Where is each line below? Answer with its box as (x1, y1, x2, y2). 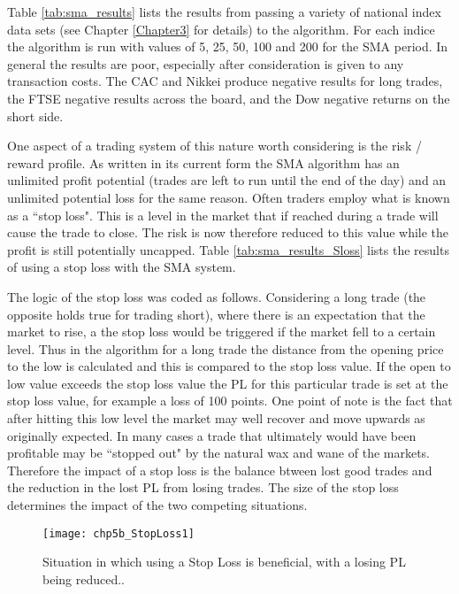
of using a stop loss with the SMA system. (7, 258, 236, 276)
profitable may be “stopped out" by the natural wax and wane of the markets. (7, 444, 431, 462)
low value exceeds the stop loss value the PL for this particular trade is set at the (7, 374, 448, 392)
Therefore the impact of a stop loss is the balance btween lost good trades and (7, 460, 432, 479)
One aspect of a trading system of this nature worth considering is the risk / (7, 136, 422, 155)
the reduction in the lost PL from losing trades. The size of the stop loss (7, 478, 399, 497)
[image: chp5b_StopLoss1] (42, 527, 195, 540)
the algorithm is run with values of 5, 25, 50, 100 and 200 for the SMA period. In (7, 37, 448, 56)
